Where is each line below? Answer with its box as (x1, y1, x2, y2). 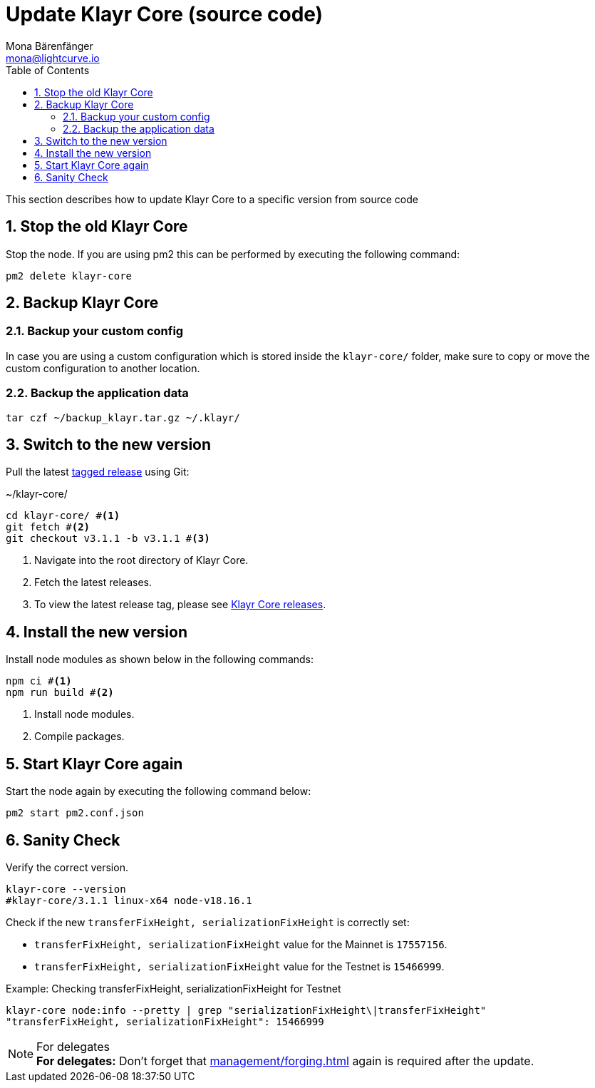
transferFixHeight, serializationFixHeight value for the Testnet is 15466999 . (34, 960, 445, 972)
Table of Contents (6, 63, 90, 76)
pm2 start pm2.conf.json (6, 807, 144, 819)
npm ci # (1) (6, 675, 72, 687)
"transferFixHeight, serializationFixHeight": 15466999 (6, 1015, 324, 1027)
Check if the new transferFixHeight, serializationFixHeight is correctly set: (6, 915, 410, 928)
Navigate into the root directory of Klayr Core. (34, 554, 249, 567)
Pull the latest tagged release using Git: (6, 466, 190, 478)
